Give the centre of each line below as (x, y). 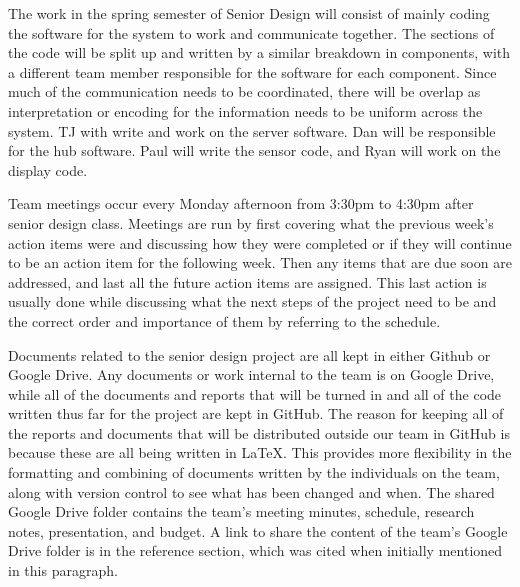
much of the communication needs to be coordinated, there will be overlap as (244, 91)
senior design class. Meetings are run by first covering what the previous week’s (251, 222)
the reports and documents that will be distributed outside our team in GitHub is (259, 432)
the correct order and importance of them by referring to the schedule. (224, 320)
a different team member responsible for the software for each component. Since (252, 71)
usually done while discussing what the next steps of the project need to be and (252, 301)
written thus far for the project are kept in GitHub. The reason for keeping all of (256, 413)
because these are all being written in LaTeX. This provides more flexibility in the (260, 452)
